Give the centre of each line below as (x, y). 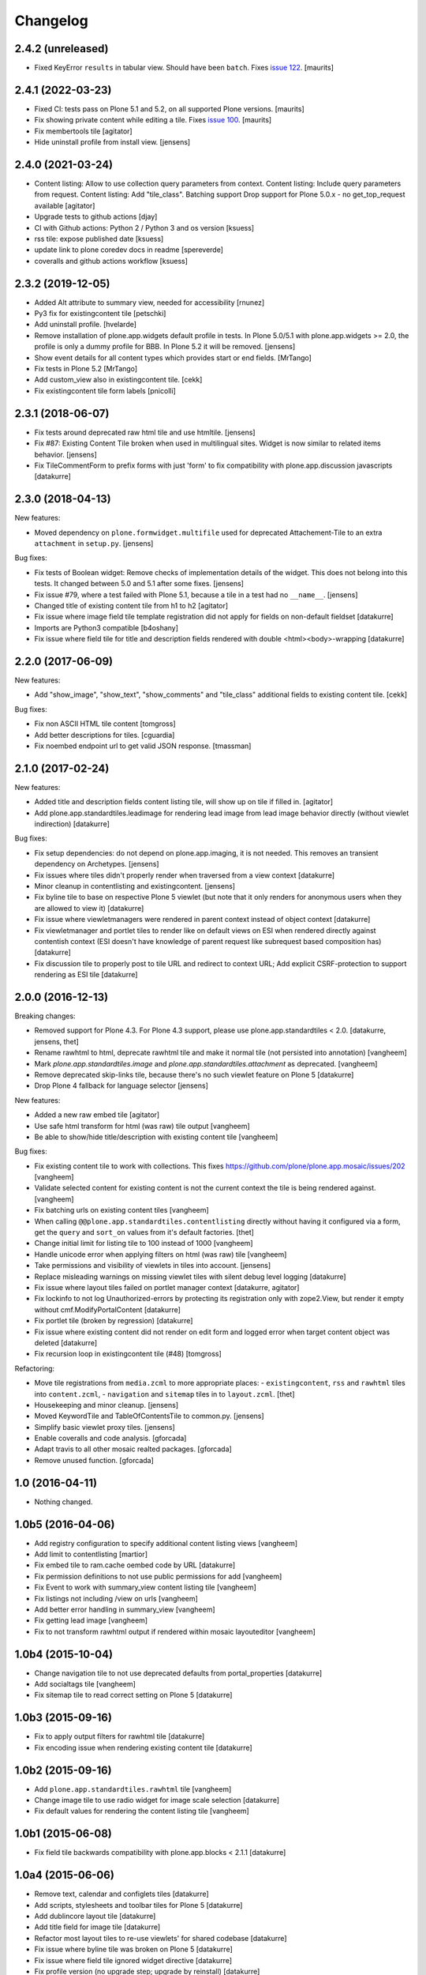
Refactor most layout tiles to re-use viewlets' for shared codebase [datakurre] (161, 1938)
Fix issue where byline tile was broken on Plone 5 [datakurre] (133, 1949)
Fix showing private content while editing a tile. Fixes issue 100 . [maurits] (153, 120)
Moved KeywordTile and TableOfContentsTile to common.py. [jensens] (149, 1416)
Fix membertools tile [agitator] (84, 131)
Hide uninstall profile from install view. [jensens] (112, 142)
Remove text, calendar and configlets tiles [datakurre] (121, 1894)
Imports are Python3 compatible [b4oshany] (106, 627)
